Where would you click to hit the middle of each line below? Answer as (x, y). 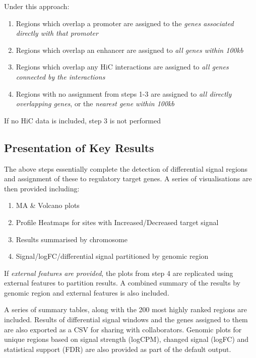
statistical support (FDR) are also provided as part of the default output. (118, 349)
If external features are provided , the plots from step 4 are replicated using (119, 273)
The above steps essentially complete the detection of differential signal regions (126, 168)
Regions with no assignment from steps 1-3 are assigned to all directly (124, 93)
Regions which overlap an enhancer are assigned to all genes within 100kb (130, 50)
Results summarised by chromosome (72, 239)
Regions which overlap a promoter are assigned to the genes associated (125, 23)
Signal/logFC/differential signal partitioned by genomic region (112, 256)
